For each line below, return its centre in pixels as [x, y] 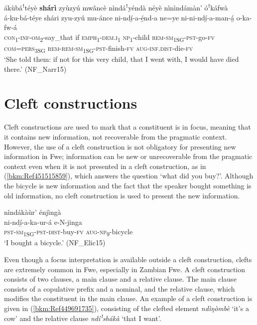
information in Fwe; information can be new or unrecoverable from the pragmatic [128, 156]
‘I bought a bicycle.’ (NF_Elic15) [55, 243]
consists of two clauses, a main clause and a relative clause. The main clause [120, 279]
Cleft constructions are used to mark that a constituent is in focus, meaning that [128, 127]
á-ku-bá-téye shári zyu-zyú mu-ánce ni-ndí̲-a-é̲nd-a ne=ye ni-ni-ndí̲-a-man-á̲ [119, 17]
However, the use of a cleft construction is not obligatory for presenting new [120, 146]
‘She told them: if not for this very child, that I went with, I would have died [122, 59]
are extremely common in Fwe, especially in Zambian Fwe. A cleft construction [125, 269]
